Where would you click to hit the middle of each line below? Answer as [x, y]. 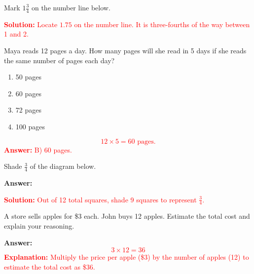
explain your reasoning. [39, 226]
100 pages [30, 126]
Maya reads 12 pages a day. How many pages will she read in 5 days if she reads [125, 51]
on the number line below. [71, 7]
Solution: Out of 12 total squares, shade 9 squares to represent [100, 199]
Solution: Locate [31, 24]
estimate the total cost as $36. [50, 266]
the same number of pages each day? [59, 60]
